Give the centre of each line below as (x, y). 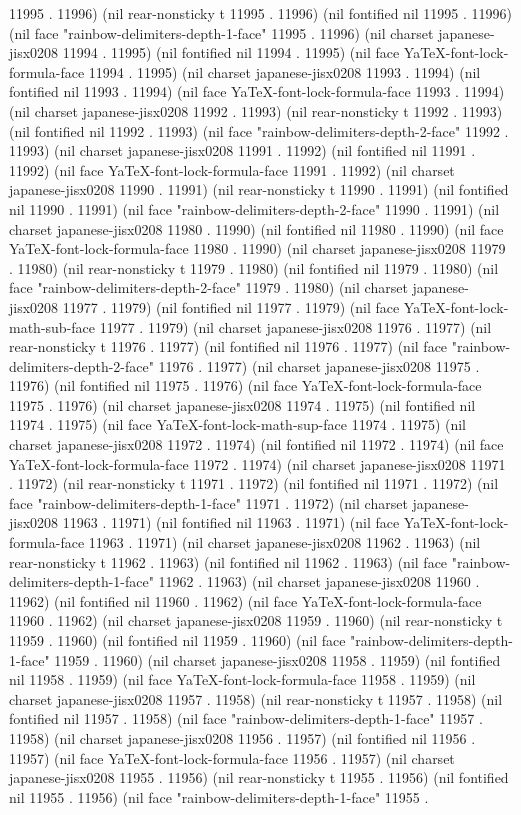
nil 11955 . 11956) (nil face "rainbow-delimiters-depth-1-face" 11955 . (219, 796)
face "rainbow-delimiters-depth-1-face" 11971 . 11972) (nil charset (208, 502)
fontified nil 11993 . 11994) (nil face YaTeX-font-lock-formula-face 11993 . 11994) (257, 91)
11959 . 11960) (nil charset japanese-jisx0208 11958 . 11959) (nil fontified (277, 659)
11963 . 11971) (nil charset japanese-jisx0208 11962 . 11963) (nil (284, 542)
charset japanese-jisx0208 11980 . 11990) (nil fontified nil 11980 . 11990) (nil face (256, 228)
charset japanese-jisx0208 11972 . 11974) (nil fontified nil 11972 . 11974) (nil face (256, 444)
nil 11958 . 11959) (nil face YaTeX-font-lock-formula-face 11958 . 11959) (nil (242, 679)
